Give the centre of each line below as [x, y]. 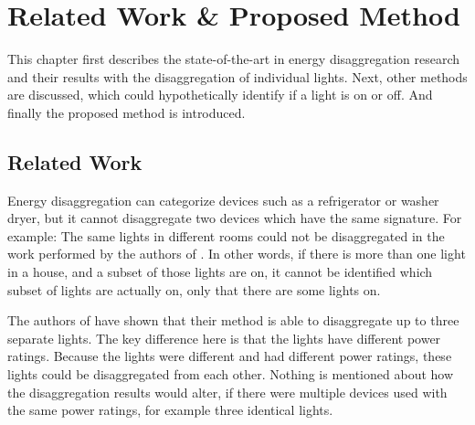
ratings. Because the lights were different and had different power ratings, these [230, 356]
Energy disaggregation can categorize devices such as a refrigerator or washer [223, 200]
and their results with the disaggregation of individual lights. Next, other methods [237, 76]
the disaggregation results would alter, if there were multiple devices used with [227, 392]
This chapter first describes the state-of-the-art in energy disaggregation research [234, 59]
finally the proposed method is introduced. [127, 112]
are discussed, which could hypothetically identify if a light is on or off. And [220, 95]
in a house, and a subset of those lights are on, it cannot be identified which [220, 272]
